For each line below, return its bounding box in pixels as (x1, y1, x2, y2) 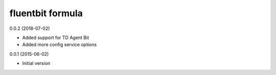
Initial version (22, 60, 51, 66)
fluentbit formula (9, 8, 83, 19)
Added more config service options (22, 42, 97, 48)
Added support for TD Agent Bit (22, 34, 89, 41)
